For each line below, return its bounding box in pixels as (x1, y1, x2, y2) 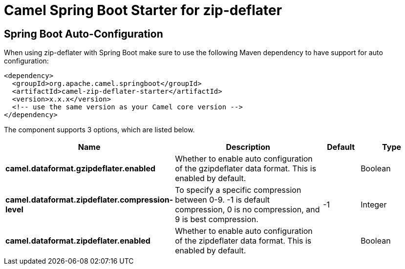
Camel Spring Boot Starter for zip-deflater (4, 2, 282, 19)
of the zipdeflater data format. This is (175, 236, 312, 246)
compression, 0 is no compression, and (175, 205, 320, 215)
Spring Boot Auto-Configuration (4, 27, 163, 40)
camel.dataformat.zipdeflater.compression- (5, 195, 173, 205)
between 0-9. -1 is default (175, 195, 270, 205)
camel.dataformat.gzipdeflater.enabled (5, 164, 156, 174)
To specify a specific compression (175, 185, 301, 195)
